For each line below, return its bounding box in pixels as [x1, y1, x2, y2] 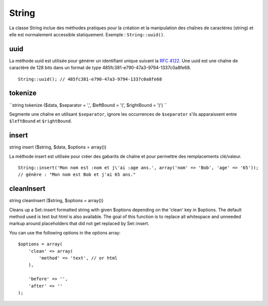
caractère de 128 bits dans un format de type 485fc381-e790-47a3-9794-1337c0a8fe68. [9, 65, 191, 71]
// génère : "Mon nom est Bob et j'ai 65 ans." [18, 172, 136, 177]
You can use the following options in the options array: [9, 229, 121, 235]
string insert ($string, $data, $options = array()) [9, 144, 107, 150]
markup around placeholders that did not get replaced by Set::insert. [9, 221, 149, 227]
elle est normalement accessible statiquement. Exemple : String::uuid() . [9, 31, 165, 37]
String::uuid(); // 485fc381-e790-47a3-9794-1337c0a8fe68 [18, 76, 162, 82]
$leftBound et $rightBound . [9, 118, 72, 124]
